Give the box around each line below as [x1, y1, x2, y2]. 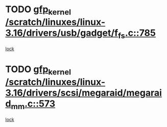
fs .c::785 [117, 27, 156, 40]
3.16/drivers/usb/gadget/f [5, 27, 118, 39]
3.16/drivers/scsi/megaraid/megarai [5, 87, 162, 98]
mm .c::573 [11, 98, 56, 111]
